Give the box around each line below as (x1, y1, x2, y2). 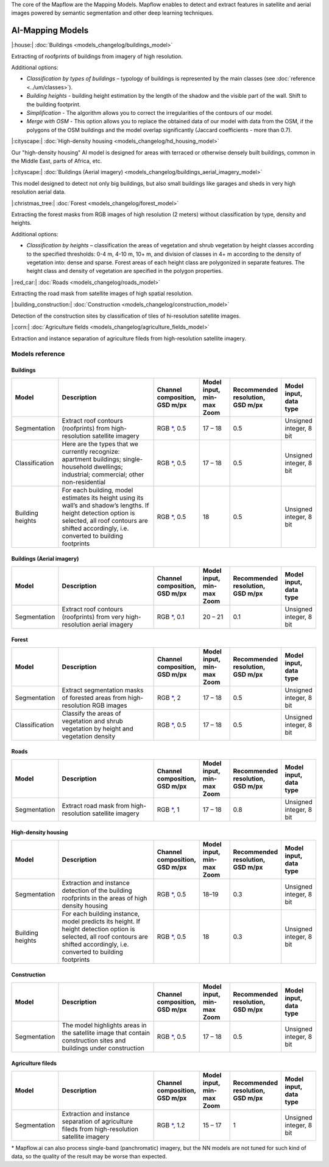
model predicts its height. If (62, 917, 141, 925)
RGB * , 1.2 (157, 1121, 185, 1129)
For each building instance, (62, 909, 140, 918)
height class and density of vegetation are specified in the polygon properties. (26, 267, 223, 275)
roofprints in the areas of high (62, 893, 147, 902)
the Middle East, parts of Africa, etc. (11, 157, 102, 164)
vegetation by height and (62, 724, 133, 733)
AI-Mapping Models (11, 25, 89, 36)
